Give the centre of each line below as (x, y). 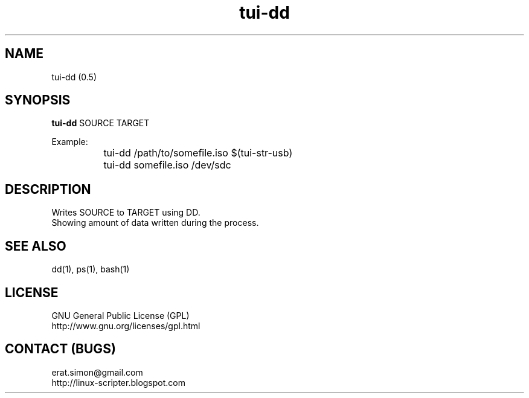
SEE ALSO (36, 246)
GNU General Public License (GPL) (120, 315)
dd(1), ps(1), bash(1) (91, 269)
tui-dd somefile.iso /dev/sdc (167, 165)
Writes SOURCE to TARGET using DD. (126, 213)
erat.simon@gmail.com (97, 372)
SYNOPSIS (38, 100)
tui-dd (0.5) (74, 77)
